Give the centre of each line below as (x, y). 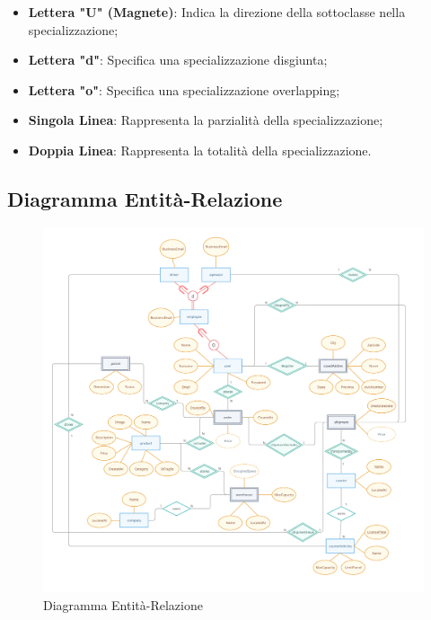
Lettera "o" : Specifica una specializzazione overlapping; (184, 89)
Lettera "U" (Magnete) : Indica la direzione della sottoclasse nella (217, 12)
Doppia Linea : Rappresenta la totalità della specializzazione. (200, 150)
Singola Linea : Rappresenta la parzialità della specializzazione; (206, 120)
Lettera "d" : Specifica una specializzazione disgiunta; (178, 60)
